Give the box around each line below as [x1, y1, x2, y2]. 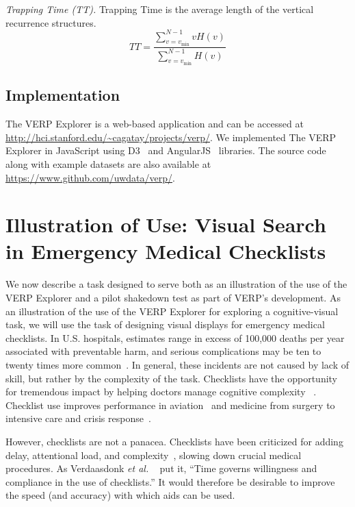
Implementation [5, 84, 120, 106]
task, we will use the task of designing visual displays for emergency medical [5, 317, 325, 332]
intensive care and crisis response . [5, 411, 151, 425]
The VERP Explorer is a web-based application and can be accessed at [5, 116, 304, 131]
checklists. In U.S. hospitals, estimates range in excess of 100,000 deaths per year [5, 330, 345, 345]
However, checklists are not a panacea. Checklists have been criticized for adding [5, 434, 343, 448]
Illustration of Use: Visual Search [5, 210, 326, 238]
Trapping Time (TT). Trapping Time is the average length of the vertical [5, 2, 314, 16]
